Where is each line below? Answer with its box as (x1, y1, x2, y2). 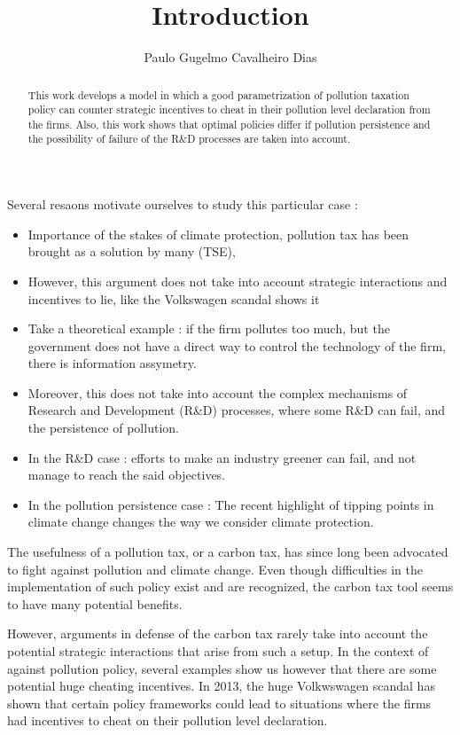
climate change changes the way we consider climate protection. (27, 512, 374, 531)
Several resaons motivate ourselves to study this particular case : (7, 195, 358, 214)
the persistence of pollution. (27, 418, 179, 437)
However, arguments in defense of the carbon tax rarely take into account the (7, 624, 428, 643)
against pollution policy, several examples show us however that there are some (7, 659, 437, 677)
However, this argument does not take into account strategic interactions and (27, 271, 448, 290)
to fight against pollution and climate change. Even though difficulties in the (7, 559, 423, 578)
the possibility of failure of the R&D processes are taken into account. (27, 131, 351, 146)
